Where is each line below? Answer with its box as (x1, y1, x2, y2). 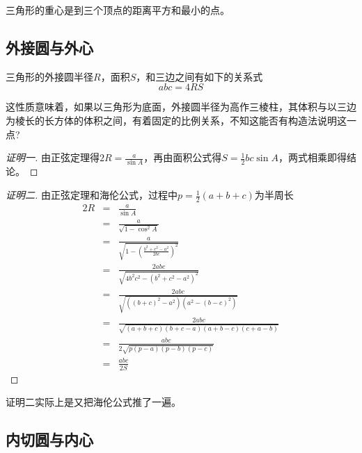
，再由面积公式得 (143, 150, 222, 165)
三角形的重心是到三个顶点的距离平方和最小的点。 (6, 3, 230, 17)
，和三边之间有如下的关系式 (136, 69, 263, 83)
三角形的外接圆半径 (6, 69, 93, 83)
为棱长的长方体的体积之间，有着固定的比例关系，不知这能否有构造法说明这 (6, 113, 347, 127)
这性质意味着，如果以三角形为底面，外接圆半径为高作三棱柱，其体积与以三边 (6, 99, 356, 114)
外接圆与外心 (6, 36, 93, 58)
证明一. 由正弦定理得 (6, 150, 100, 165)
